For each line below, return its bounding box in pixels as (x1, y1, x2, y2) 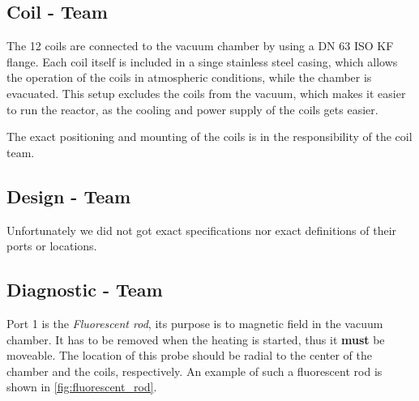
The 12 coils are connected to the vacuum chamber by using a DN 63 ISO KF (6, 37, 394, 54)
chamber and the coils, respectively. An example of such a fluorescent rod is (6, 362, 383, 379)
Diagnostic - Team (6, 277, 163, 302)
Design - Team (6, 183, 131, 208)
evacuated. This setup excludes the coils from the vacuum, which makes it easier (6, 84, 406, 101)
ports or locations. (6, 237, 97, 254)
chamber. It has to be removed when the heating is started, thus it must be (6, 331, 385, 348)
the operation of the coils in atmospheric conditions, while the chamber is (6, 69, 372, 86)
